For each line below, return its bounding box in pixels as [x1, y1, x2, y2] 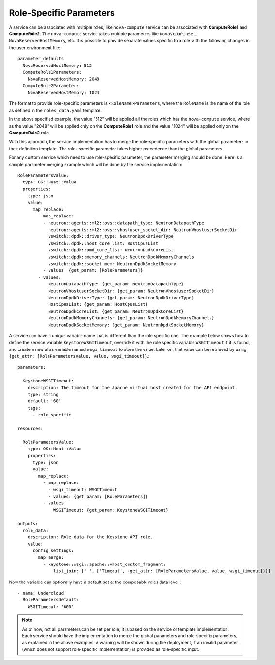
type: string [27, 392, 59, 398]
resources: [17, 426, 44, 432]
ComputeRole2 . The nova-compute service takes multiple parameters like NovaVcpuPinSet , [9, 31, 197, 36]
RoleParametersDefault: [22, 597, 80, 603]
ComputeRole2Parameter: [22, 83, 80, 88]
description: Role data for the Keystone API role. [27, 534, 153, 540]
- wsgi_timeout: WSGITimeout [48, 487, 117, 492]
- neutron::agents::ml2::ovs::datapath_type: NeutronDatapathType [43, 220, 205, 226]
